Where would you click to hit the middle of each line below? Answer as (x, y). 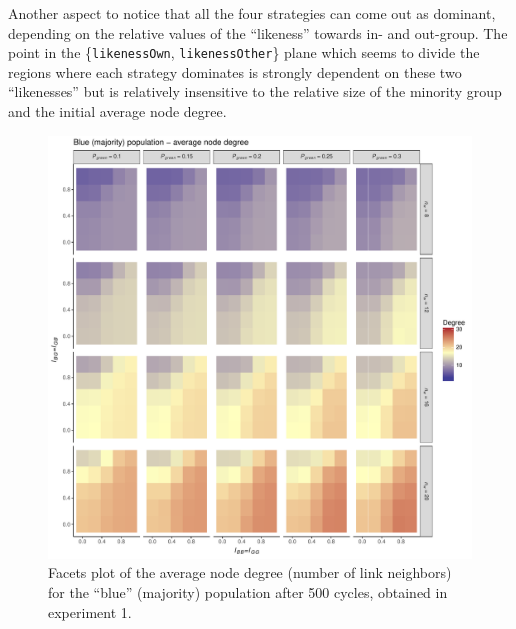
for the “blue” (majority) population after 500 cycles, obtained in (248, 591)
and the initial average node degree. (117, 111)
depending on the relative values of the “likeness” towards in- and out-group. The (258, 32)
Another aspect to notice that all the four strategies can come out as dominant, (252, 13)
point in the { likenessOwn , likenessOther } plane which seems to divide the (244, 52)
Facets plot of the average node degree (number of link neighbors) (250, 572)
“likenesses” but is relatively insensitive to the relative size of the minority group (255, 91)
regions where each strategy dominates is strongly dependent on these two (235, 71)
